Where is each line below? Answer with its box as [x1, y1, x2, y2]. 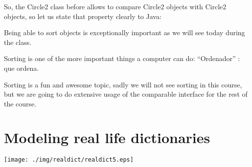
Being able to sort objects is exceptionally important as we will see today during [4, 27, 245, 38]
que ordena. [4, 63, 39, 73]
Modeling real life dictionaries [4, 127, 210, 147]
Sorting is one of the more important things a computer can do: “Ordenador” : [4, 53, 240, 63]
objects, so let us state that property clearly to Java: [4, 11, 161, 21]
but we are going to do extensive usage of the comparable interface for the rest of [4, 89, 248, 99]
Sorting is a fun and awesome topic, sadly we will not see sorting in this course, [4, 79, 242, 89]
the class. [4, 37, 32, 47]
